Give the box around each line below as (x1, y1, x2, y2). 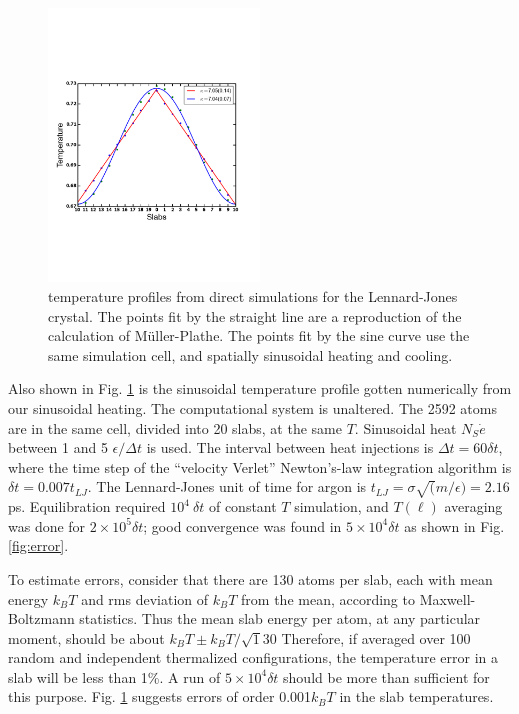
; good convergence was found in (143, 515, 342, 536)
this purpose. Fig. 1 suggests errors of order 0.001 (8, 686, 312, 707)
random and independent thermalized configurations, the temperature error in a (8, 647, 499, 668)
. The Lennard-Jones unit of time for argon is (87, 476, 367, 497)
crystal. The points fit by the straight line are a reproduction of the (48, 305, 462, 326)
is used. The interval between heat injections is (146, 437, 434, 458)
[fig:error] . (8, 535, 69, 556)
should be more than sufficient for (283, 666, 490, 687)
